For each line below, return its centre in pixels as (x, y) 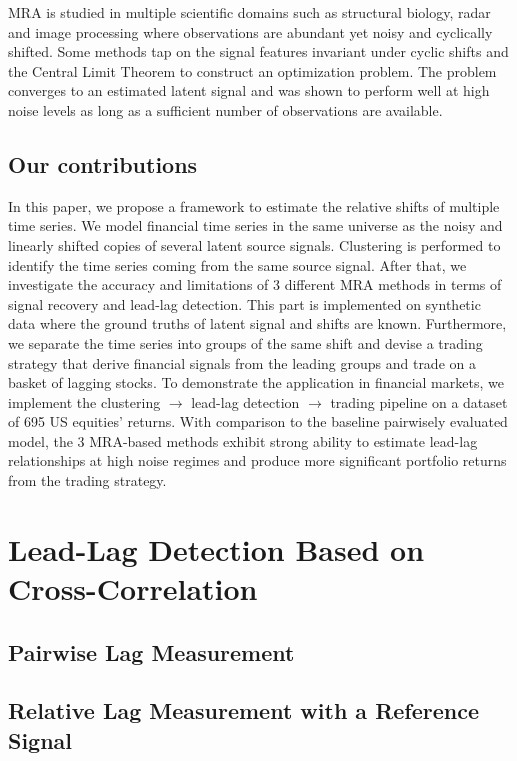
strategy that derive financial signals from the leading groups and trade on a (242, 362)
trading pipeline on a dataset (419, 401)
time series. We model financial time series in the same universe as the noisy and (255, 225)
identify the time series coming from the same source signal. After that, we (237, 264)
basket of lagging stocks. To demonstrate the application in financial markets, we (256, 382)
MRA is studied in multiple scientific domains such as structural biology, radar (249, 12)
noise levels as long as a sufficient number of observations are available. (225, 109)
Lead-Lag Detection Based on (216, 548)
